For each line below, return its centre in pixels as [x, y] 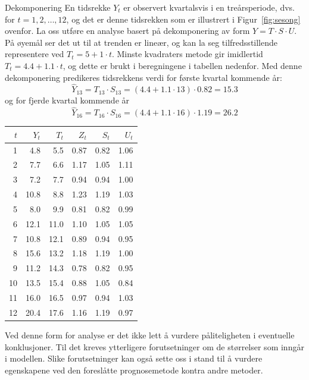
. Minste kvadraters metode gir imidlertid [187, 54]
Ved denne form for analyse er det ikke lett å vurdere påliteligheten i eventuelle [150, 335]
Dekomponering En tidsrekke [58, 7]
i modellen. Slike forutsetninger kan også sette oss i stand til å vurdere [134, 358]
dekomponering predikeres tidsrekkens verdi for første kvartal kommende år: [143, 77]
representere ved [35, 54]
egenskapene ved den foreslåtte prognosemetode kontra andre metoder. [134, 370]
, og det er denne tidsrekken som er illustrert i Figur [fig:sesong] [183, 19]
